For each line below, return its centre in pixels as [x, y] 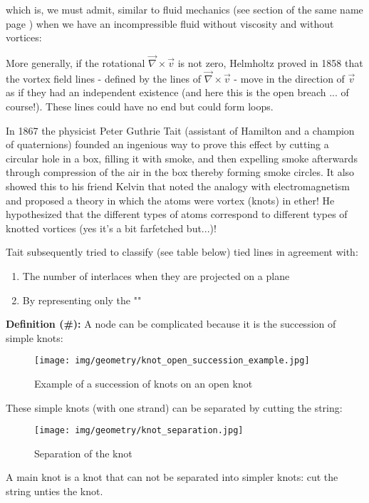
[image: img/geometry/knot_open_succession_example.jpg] [172, 361]
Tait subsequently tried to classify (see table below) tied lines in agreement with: [182, 252]
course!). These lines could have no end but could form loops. [140, 106]
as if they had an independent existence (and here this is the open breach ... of [177, 92]
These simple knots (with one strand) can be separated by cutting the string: [174, 407]
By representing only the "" [82, 300]
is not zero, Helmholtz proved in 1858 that [270, 63]
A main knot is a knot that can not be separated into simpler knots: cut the [172, 477]
